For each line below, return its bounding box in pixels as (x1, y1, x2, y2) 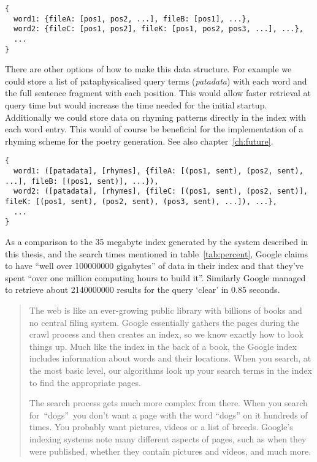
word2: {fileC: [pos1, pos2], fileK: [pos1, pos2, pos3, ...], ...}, (13, 25, 304, 34)
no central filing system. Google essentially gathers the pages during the (29, 316, 300, 328)
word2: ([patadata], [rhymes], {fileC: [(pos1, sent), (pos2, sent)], (13, 187, 308, 196)
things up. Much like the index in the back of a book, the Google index (29, 339, 297, 352)
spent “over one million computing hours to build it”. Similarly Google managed (5, 271, 306, 284)
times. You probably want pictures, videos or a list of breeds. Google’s (29, 420, 293, 433)
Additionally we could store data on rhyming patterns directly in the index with (5, 110, 307, 123)
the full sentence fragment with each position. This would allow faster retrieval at (5, 86, 311, 99)
